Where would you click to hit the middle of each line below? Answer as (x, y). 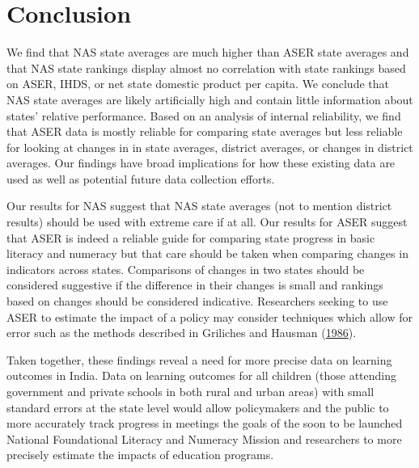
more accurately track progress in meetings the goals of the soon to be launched (205, 423)
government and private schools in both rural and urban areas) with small (190, 391)
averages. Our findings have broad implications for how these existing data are (201, 163)
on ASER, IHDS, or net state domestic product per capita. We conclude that (198, 84)
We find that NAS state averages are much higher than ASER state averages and (208, 52)
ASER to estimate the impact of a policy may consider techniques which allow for (209, 316)
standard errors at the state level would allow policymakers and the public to (198, 407)
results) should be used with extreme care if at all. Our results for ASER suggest (207, 222)
